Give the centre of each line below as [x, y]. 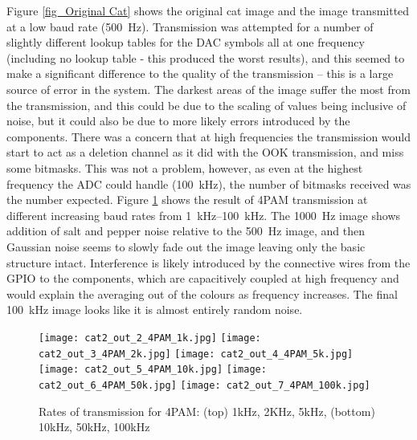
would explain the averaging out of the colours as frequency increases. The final [202, 293]
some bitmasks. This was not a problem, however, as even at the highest [185, 167]
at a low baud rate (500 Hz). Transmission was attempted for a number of [190, 26]
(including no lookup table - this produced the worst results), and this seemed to [206, 57]
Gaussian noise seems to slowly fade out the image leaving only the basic [186, 246]
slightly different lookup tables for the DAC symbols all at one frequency [186, 42]
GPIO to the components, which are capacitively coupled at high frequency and [203, 278]
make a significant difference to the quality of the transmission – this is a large [200, 73]
